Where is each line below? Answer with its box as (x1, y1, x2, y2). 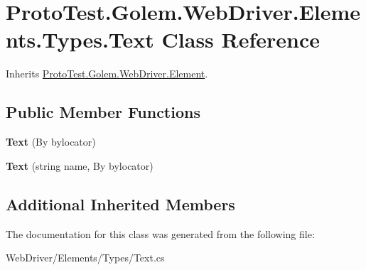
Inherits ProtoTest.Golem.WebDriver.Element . (6, 66, 208, 81)
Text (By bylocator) (6, 134, 96, 149)
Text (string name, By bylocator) (6, 158, 154, 173)
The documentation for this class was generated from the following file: (6, 226, 315, 241)
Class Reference (161, 25, 321, 54)
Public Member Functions (6, 101, 200, 123)
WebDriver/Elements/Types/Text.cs (6, 250, 165, 265)
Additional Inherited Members (6, 193, 235, 215)
